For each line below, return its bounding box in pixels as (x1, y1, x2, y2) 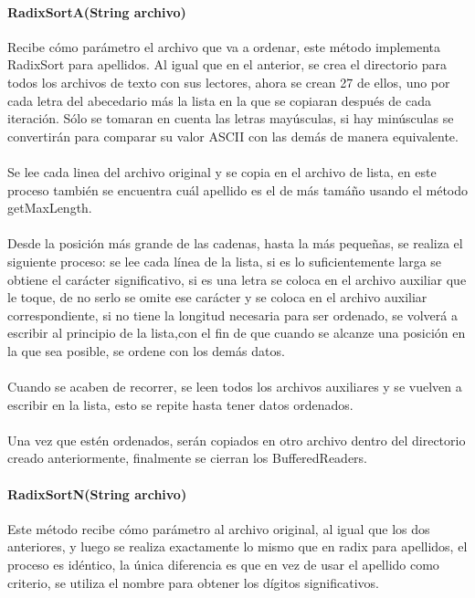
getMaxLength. (7, 198, 92, 217)
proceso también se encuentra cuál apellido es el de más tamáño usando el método (7, 180, 469, 199)
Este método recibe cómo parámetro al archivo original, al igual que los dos (7, 519, 430, 538)
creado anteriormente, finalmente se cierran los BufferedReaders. (7, 448, 368, 467)
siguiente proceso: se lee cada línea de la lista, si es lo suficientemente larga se (7, 251, 442, 270)
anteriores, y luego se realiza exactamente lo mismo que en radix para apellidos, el (7, 537, 468, 556)
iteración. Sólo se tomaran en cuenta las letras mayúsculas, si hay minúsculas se (7, 109, 454, 128)
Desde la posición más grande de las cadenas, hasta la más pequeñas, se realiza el (7, 234, 463, 253)
